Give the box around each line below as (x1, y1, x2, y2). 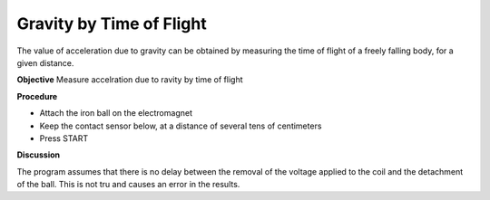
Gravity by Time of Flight (16, 14, 208, 33)
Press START (39, 132, 89, 144)
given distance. (16, 57, 74, 68)
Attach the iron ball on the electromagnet (39, 108, 192, 119)
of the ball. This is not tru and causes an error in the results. (16, 179, 240, 190)
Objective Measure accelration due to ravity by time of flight (16, 74, 243, 85)
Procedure (16, 90, 58, 101)
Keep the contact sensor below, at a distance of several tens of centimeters (39, 120, 322, 131)
